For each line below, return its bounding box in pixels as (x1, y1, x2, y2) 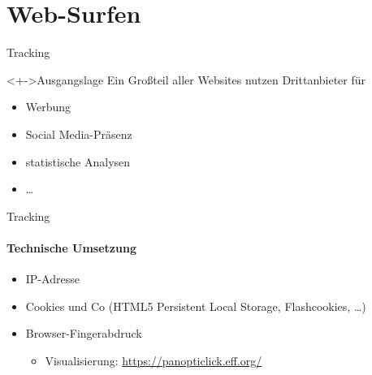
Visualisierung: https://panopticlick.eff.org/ (45, 351, 262, 369)
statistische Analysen (25, 153, 131, 170)
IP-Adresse (25, 270, 80, 287)
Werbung (25, 98, 71, 115)
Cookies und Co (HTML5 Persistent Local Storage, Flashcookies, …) (25, 297, 366, 314)
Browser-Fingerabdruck (25, 325, 142, 342)
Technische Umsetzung (6, 239, 136, 256)
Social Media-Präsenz (25, 125, 132, 142)
